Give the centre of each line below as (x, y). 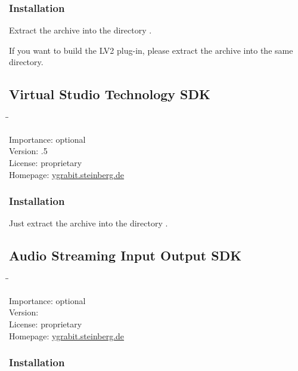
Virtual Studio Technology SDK (110, 94)
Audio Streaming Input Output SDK (125, 255)
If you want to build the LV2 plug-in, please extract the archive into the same (151, 50)
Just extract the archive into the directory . (89, 223)
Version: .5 (28, 151)
